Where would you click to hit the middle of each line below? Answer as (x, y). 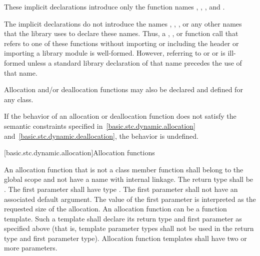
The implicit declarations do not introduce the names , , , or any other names (123, 23)
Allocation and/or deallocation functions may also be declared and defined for (123, 89)
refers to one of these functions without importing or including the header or (121, 43)
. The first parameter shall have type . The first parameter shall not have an (121, 189)
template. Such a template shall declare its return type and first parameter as (123, 218)
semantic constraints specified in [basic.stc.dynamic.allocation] (100, 125)
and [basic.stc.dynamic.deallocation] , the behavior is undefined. (101, 136)
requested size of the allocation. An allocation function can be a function (115, 209)
